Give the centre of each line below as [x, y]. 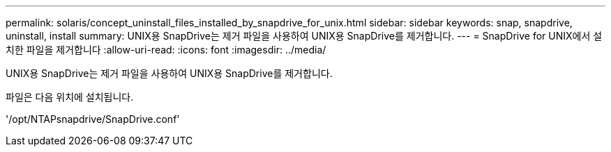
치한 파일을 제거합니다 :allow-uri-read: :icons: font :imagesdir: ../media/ [166, 50]
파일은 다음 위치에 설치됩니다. [70, 97]
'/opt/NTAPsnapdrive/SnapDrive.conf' [93, 119]
